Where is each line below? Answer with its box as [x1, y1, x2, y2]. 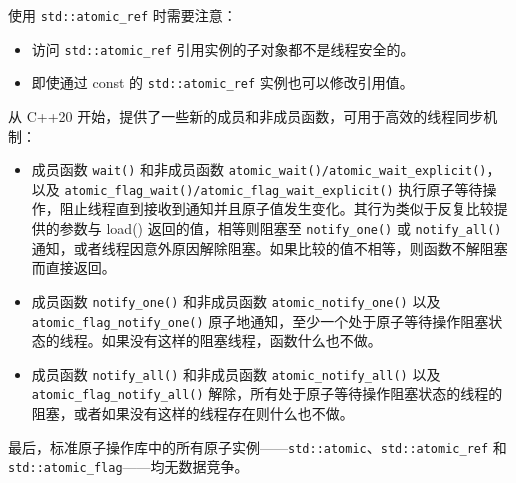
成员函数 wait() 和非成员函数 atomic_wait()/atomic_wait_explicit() [31, 159, 487, 180]
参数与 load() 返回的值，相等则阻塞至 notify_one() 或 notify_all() [59, 218, 502, 239]
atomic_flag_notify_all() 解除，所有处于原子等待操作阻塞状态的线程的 [31, 383, 503, 404]
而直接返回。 [31, 257, 116, 278]
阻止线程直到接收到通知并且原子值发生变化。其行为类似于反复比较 [59, 198, 494, 219]
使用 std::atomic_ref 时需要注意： [8, 5, 237, 25]
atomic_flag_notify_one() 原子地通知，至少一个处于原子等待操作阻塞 [31, 310, 489, 331]
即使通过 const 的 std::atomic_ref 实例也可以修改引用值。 [31, 72, 414, 93]
